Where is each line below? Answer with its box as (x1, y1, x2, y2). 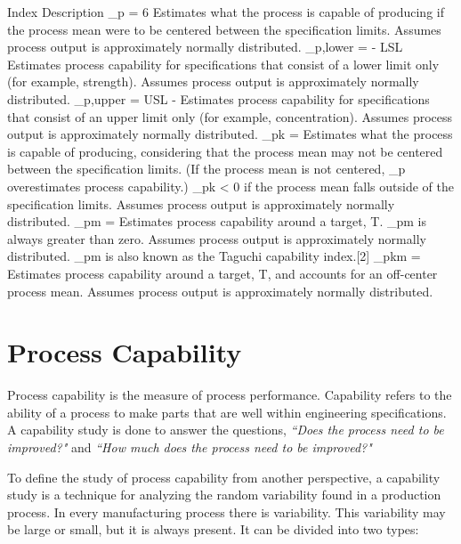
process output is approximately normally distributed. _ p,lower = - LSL (7, 37, 403, 56)
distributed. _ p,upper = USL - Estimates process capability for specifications (7, 89, 430, 108)
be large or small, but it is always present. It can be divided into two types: (7, 520, 419, 539)
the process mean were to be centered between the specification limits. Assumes (7, 20, 441, 38)
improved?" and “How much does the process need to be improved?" (7, 438, 372, 456)
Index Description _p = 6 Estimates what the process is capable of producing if (7, 3, 444, 20)
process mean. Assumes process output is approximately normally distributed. (7, 281, 433, 300)
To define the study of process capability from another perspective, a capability (7, 467, 441, 486)
